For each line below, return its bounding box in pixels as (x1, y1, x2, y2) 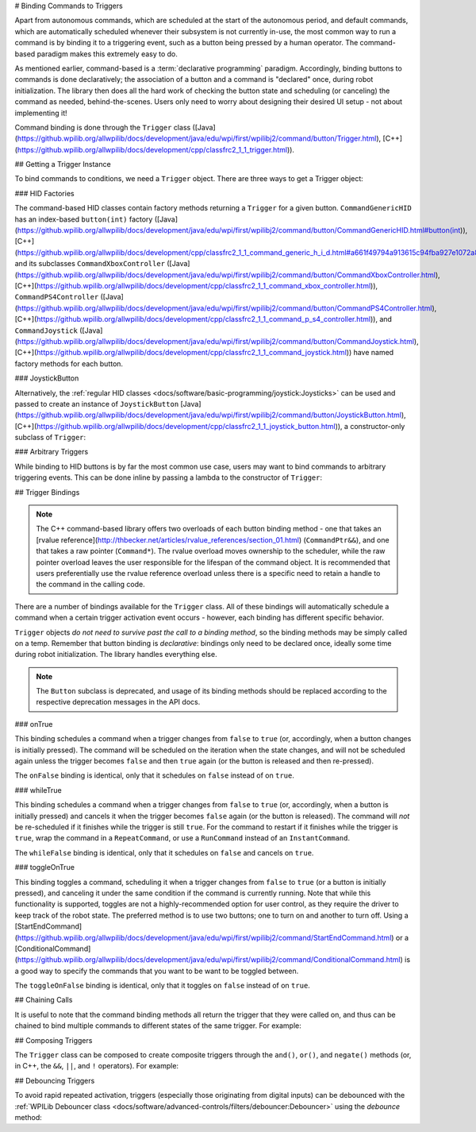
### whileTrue (14, 785, 63, 794)
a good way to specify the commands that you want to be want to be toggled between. (14, 966, 299, 976)
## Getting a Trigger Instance (14, 160, 111, 169)
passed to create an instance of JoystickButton (14, 399, 179, 408)
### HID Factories (14, 188, 75, 198)
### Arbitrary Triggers (14, 447, 89, 457)
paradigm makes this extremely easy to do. (36, 48, 178, 59)
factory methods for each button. (14, 358, 123, 369)
